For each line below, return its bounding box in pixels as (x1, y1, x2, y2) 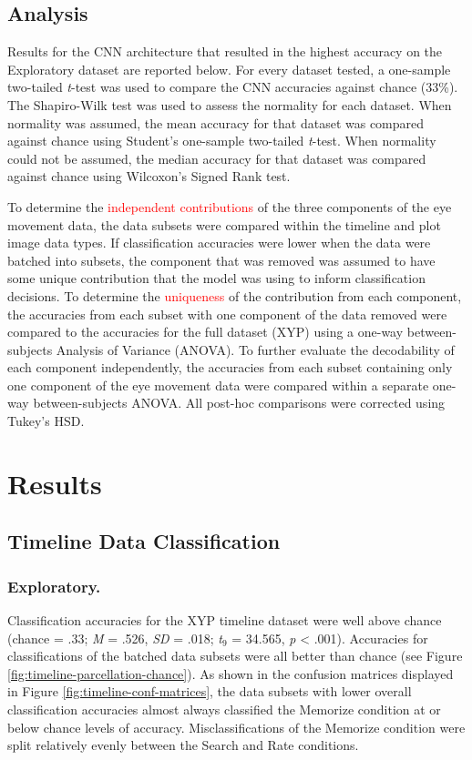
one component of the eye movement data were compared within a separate (7, 375, 429, 394)
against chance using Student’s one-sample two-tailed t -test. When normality (7, 131, 436, 150)
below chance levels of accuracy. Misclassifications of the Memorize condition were (7, 717, 466, 736)
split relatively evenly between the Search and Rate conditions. (7, 735, 359, 755)
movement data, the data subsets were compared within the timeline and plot (7, 215, 441, 234)
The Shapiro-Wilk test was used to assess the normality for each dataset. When (7, 95, 452, 114)
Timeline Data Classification (7, 527, 281, 555)
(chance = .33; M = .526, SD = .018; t (7, 628, 222, 647)
